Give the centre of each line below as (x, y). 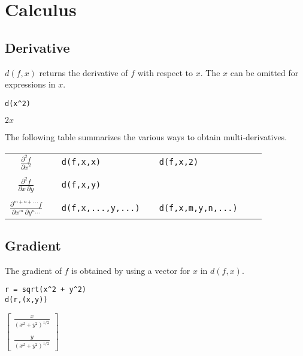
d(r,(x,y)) (26, 300)
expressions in (30, 84)
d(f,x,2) (179, 162)
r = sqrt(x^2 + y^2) (46, 290)
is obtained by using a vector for (131, 270)
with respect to (165, 72)
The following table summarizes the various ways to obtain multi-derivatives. (146, 137)
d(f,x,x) (81, 162)
